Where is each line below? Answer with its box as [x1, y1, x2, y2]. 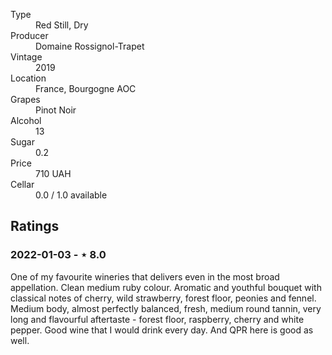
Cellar [10, 179, 35, 190]
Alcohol [10, 115, 42, 126]
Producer [10, 30, 49, 41]
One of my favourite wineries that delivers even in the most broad [10, 270, 280, 283]
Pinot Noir [35, 104, 77, 116]
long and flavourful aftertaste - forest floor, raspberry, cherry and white [10, 313, 305, 325]
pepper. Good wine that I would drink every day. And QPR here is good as [10, 324, 314, 336]
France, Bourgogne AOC [35, 83, 137, 94]
